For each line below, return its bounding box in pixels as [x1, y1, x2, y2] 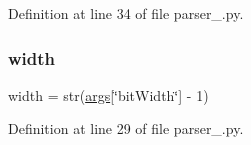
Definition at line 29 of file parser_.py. [8, 118, 244, 139]
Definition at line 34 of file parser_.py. [8, 3, 244, 23]
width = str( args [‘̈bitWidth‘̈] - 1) [8, 84, 209, 105]
